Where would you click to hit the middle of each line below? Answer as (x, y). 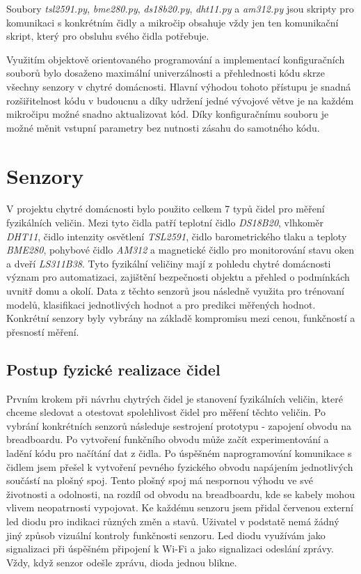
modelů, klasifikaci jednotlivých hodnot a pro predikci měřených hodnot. (161, 304)
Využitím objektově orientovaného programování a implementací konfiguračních (176, 59)
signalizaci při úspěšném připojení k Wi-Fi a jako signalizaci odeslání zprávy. (170, 549)
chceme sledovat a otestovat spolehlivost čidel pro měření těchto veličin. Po (166, 412)
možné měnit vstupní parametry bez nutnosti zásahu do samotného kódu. (163, 127)
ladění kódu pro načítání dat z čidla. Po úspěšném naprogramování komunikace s (179, 452)
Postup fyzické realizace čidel (113, 369)
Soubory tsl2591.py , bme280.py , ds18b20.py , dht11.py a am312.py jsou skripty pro (180, 8)
